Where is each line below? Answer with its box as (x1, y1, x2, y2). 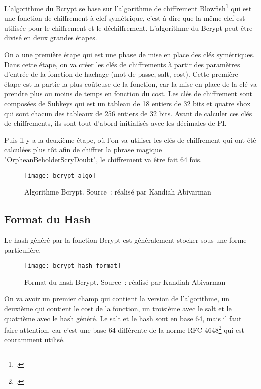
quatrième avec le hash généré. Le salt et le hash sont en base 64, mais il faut (4, 313, 242, 323)
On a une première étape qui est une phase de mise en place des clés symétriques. (4, 49, 255, 60)
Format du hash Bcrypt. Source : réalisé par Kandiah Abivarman (24, 276, 226, 287)
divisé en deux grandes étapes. (4, 32, 97, 43)
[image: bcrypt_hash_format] (24, 262, 121, 270)
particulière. (4, 244, 41, 255)
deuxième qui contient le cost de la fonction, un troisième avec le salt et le (4, 303, 232, 314)
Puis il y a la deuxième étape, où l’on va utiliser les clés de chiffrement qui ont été (4, 134, 256, 145)
